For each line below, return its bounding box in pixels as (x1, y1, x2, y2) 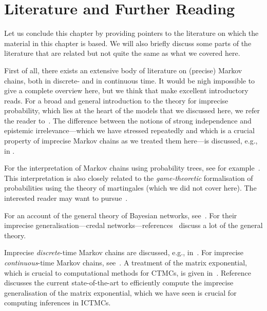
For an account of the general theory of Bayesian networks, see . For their (4, 210, 237, 220)
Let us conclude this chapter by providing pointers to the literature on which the (4, 28, 259, 38)
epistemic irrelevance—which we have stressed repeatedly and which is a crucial (4, 125, 255, 136)
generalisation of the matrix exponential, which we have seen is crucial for (4, 287, 237, 298)
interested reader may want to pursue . (4, 193, 128, 203)
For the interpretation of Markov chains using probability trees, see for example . (4, 162, 260, 173)
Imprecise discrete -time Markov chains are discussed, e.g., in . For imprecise (4, 247, 244, 258)
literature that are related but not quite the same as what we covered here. (4, 48, 240, 58)
